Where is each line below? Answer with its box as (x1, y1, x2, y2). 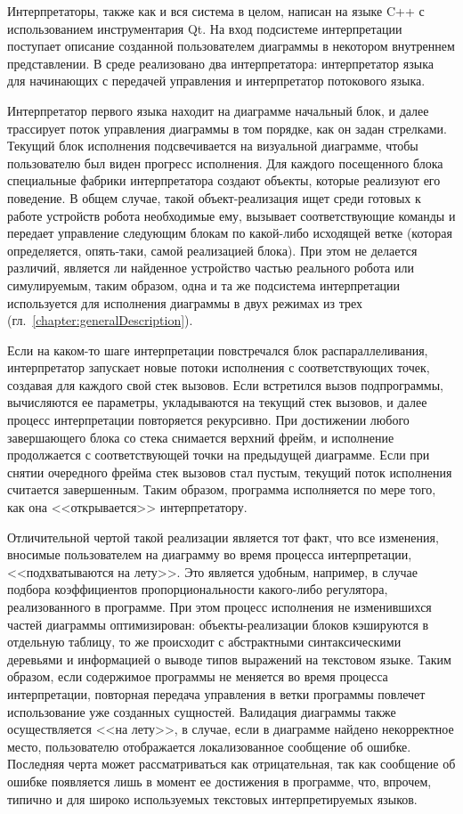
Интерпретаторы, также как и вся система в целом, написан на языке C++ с (7, 2, 425, 20)
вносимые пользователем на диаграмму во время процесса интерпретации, (7, 545, 412, 564)
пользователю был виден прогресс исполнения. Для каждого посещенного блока (7, 153, 443, 172)
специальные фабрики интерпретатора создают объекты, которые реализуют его (7, 171, 441, 190)
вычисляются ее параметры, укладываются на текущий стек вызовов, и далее (7, 393, 427, 411)
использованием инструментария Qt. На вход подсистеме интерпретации (7, 19, 402, 37)
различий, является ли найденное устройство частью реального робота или (7, 258, 414, 277)
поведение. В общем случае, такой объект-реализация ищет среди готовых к (7, 188, 421, 207)
